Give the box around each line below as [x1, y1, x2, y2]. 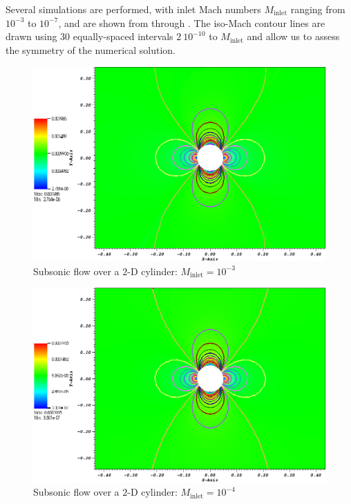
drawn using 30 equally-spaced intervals [6, 29, 173, 44]
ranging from [290, 2, 345, 16]
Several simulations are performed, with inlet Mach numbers [6, 2, 261, 16]
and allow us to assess [247, 29, 340, 44]
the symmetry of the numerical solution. [6, 42, 176, 57]
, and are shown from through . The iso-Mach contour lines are [58, 15, 325, 30]
